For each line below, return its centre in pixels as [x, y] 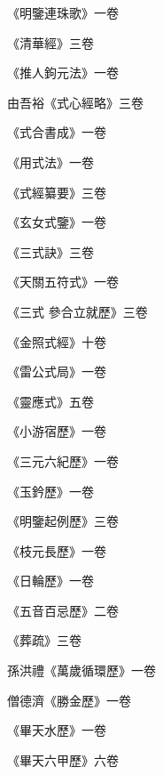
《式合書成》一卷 [57, 132]
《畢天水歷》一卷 [57, 730]
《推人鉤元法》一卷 [63, 73]
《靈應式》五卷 [50, 401]
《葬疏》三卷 [44, 640]
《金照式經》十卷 [57, 341]
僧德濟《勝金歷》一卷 [69, 700]
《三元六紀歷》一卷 [63, 460]
